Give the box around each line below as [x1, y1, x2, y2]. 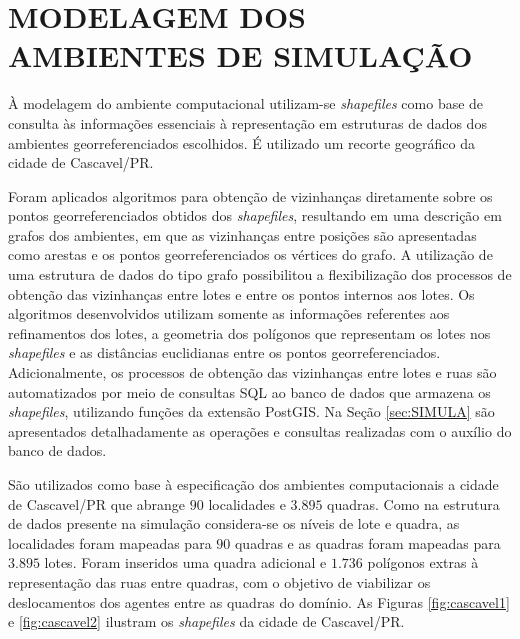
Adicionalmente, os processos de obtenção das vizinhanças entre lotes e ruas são [8, 362, 497, 383]
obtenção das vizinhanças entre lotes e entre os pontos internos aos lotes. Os [8, 283, 475, 304]
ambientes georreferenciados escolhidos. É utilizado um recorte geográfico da [8, 132, 475, 153]
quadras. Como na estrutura [327, 493, 500, 514]
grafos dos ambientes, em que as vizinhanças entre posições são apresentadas [8, 224, 477, 245]
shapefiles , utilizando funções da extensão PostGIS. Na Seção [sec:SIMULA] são [8, 401, 495, 422]
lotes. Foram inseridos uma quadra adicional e [44, 552, 327, 573]
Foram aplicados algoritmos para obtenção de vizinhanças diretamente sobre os [8, 185, 493, 206]
